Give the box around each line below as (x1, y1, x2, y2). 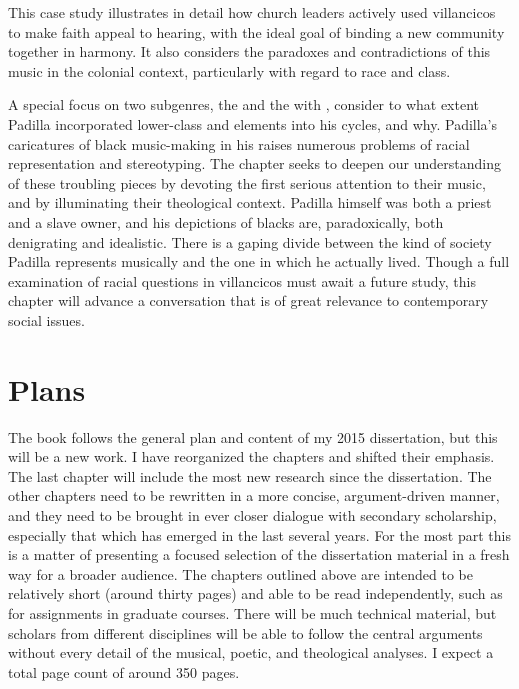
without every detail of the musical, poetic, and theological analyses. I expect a (8, 642, 494, 663)
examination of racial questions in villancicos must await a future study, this (8, 270, 477, 291)
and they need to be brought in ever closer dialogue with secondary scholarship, (8, 505, 497, 525)
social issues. (8, 309, 85, 330)
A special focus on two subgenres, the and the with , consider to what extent (8, 94, 479, 115)
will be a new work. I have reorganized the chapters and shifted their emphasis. (8, 446, 495, 467)
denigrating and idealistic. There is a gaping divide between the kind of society (8, 231, 492, 252)
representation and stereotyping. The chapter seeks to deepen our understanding (8, 153, 501, 174)
